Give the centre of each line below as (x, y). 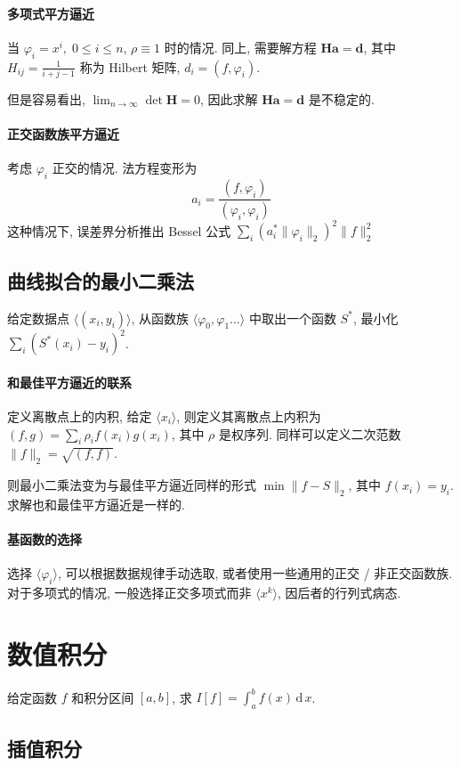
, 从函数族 (160, 318)
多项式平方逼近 (51, 13)
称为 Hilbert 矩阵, (130, 66)
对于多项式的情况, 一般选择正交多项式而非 (129, 593)
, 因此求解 (229, 98)
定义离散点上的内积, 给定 (80, 416)
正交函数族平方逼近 (63, 134)
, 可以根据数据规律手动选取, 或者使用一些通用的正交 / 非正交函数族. (255, 573)
